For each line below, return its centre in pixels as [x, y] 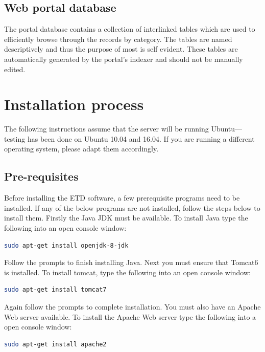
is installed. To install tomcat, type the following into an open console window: [127, 272]
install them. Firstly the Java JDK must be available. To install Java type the [126, 218]
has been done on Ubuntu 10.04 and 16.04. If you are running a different [141, 138]
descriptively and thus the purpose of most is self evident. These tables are [121, 49]
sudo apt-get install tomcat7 [55, 290]
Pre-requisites [41, 176]
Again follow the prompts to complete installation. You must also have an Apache [132, 307]
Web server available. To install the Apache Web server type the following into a [130, 316]
